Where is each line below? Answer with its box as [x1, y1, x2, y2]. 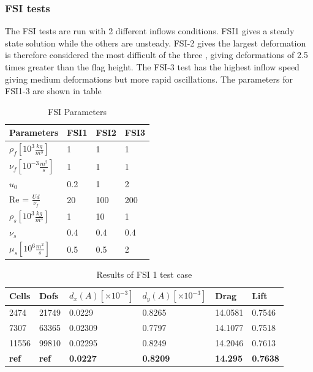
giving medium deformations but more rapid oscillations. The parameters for [5, 72, 293, 85]
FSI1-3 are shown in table [5, 84, 102, 97]
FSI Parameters [48, 105, 107, 117]
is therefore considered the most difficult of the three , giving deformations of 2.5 [5, 48, 308, 61]
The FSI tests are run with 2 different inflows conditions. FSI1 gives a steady [5, 24, 295, 37]
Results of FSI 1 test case [96, 267, 192, 280]
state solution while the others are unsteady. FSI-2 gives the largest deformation [5, 36, 306, 49]
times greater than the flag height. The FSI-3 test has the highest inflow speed [5, 61, 300, 73]
